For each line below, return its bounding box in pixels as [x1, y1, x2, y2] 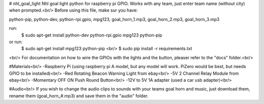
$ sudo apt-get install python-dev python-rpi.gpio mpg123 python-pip [21, 32, 162, 38]
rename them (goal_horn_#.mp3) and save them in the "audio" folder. [9, 93, 149, 99]
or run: [9, 39, 23, 45]
